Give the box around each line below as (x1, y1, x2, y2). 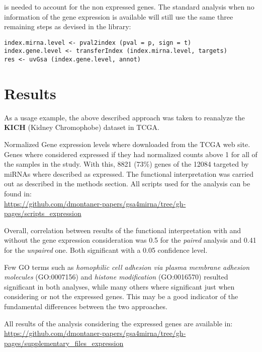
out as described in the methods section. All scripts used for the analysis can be (4, 178, 250, 189)
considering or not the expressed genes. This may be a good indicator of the (4, 291, 238, 302)
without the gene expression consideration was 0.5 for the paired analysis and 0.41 (4, 235, 256, 245)
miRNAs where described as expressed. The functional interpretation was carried (4, 168, 253, 179)
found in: (4, 188, 32, 199)
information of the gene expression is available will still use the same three (4, 11, 233, 22)
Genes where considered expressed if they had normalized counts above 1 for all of (4, 149, 257, 159)
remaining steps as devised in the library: (4, 21, 131, 32)
